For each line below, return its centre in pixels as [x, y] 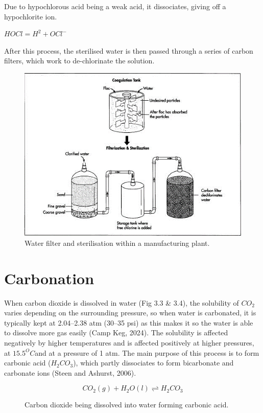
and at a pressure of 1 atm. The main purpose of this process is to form [147, 352]
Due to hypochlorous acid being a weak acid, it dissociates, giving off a [115, 6]
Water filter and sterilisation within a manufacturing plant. [117, 243]
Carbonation [49, 278]
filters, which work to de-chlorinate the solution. [79, 61]
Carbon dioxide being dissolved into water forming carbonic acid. [127, 405]
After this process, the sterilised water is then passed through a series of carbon [129, 50]
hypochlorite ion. [31, 16]
